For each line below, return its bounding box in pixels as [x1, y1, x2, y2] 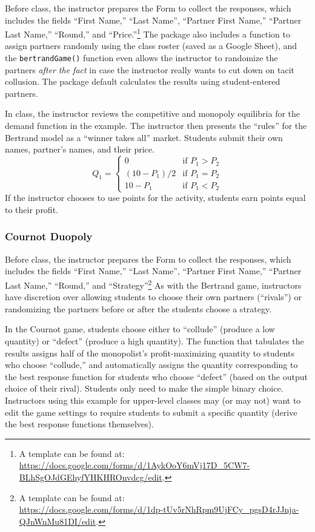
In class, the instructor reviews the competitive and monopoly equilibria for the [5, 107, 300, 120]
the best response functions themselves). [5, 418, 154, 430]
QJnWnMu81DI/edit [19, 514, 96, 527]
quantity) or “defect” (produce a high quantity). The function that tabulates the [5, 334, 304, 347]
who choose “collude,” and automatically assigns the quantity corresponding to [5, 358, 298, 371]
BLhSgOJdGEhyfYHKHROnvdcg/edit [19, 470, 162, 483]
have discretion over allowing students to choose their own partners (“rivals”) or [5, 291, 302, 303]
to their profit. [5, 203, 58, 215]
